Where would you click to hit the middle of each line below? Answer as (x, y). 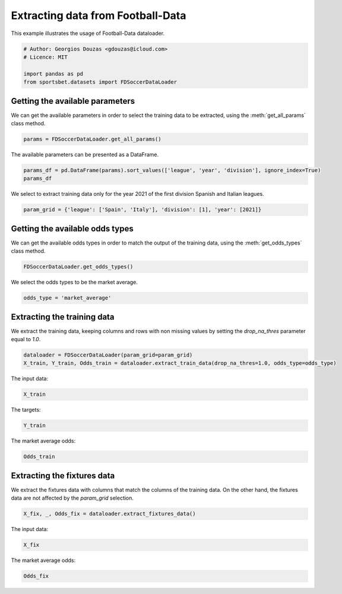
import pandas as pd (53, 74)
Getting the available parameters (73, 101)
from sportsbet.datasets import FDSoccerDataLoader (100, 82)
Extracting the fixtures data (63, 476)
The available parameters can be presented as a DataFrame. (85, 154)
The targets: (26, 410)
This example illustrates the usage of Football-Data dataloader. (88, 33)
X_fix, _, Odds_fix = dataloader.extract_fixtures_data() (110, 514)
